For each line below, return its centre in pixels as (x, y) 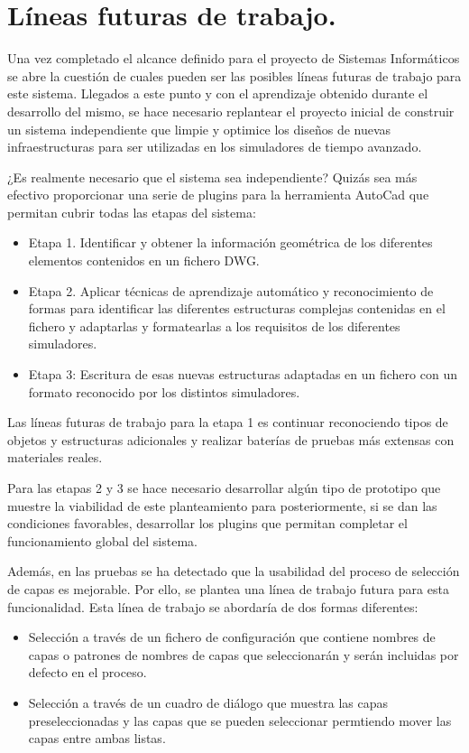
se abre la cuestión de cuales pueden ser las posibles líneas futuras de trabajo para (234, 75)
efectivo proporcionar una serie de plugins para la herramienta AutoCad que (218, 195)
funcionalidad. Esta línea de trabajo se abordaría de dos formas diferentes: (213, 606)
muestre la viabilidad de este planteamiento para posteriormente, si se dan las (222, 505)
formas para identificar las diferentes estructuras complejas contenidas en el (237, 308)
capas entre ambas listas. (97, 738)
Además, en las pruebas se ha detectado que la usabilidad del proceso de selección (234, 571)
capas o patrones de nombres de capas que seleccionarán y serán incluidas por (244, 654)
